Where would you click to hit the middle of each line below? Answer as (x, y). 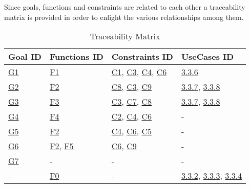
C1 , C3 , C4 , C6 (139, 72)
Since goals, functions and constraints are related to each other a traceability (125, 7)
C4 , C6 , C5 (132, 131)
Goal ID (25, 57)
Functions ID (76, 57)
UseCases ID (207, 57)
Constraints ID (142, 57)
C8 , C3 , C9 (132, 87)
